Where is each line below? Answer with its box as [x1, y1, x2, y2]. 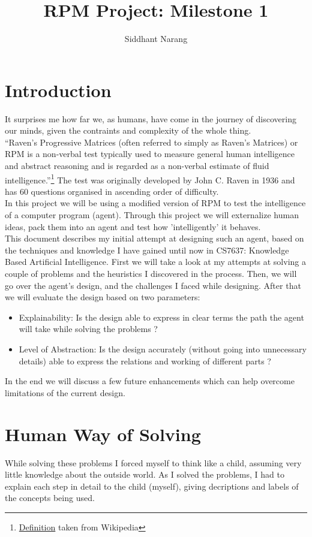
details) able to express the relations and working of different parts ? [19, 354, 271, 367]
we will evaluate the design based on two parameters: [5, 291, 200, 303]
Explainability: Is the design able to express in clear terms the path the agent [19, 310, 304, 323]
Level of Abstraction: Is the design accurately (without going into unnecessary [19, 343, 307, 355]
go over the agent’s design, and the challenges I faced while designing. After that [5, 279, 301, 291]
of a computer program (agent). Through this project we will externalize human [5, 209, 299, 221]
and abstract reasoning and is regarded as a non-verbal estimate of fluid [5, 159, 269, 172]
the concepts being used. [5, 491, 95, 504]
